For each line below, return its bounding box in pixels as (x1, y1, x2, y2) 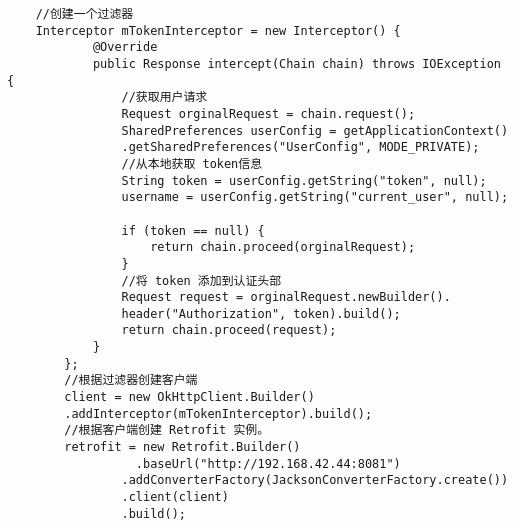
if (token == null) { (121, 223, 265, 238)
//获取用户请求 (121, 90, 208, 105)
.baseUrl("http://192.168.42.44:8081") (135, 456, 401, 471)
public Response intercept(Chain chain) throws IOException (92, 56, 501, 71)
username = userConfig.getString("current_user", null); (121, 190, 509, 205)
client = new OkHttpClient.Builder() (64, 390, 315, 405)
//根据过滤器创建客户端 (64, 373, 198, 388)
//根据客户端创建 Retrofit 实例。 (64, 423, 270, 438)
